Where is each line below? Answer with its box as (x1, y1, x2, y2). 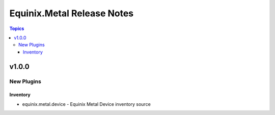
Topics (9, 25, 24, 32)
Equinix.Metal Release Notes (9, 8, 134, 19)
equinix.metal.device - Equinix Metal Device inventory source (22, 101, 151, 107)
